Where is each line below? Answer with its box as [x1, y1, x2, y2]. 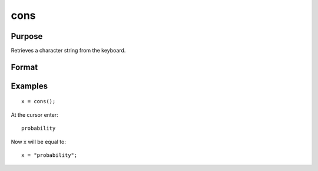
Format [11, 62, 38, 72]
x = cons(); [21, 98, 56, 105]
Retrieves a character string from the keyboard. [11, 47, 126, 54]
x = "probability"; [21, 152, 78, 159]
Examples [11, 81, 48, 91]
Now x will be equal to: [11, 138, 66, 145]
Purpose [11, 31, 43, 41]
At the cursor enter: [11, 111, 58, 118]
